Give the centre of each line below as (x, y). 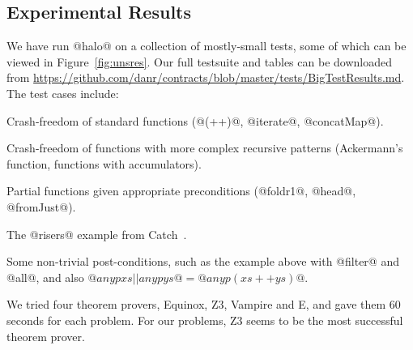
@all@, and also (45, 277)
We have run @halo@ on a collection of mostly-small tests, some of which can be (206, 46)
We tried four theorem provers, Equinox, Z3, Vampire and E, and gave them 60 (204, 304)
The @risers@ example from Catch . (97, 234)
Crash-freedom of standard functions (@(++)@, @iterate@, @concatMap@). (195, 120)
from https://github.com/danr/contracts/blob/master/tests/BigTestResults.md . (206, 77)
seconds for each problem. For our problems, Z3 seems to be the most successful (205, 320)
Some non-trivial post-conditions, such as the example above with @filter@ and (203, 261)
